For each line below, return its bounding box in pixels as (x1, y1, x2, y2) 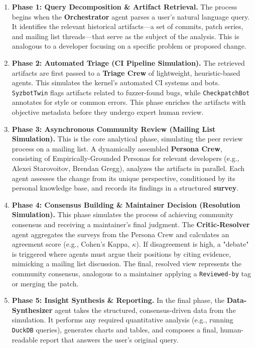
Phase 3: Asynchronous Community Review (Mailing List (12, 123, 216, 134)
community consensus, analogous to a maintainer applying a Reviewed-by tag (12, 268, 251, 278)
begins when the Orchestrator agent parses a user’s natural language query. (12, 11, 250, 22)
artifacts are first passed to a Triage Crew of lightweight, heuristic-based (12, 67, 240, 78)
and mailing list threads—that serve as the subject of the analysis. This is (12, 31, 239, 41)
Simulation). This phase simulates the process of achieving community (12, 209, 233, 220)
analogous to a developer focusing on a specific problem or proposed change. (12, 41, 246, 51)
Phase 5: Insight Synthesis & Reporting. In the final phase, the (12, 295, 224, 305)
